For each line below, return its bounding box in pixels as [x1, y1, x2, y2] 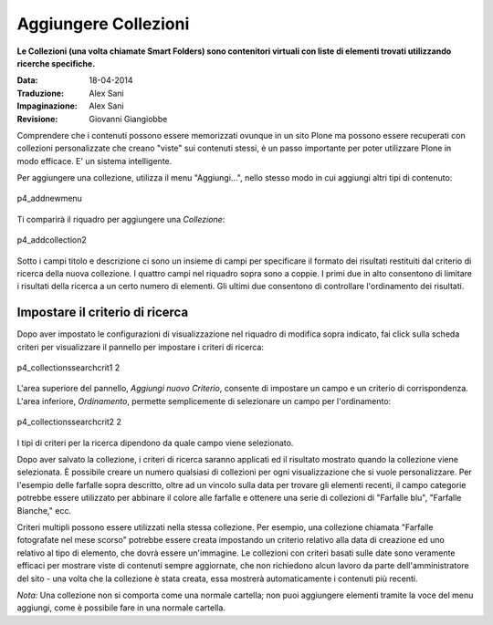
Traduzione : [16, 88, 64, 99]
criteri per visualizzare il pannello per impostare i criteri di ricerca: [16, 341, 265, 352]
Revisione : [16, 113, 58, 124]
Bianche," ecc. [16, 505, 72, 516]
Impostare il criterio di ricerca [16, 305, 189, 320]
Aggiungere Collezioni [16, 14, 190, 34]
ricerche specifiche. [16, 57, 96, 68]
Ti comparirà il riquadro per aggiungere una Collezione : [16, 214, 226, 224]
